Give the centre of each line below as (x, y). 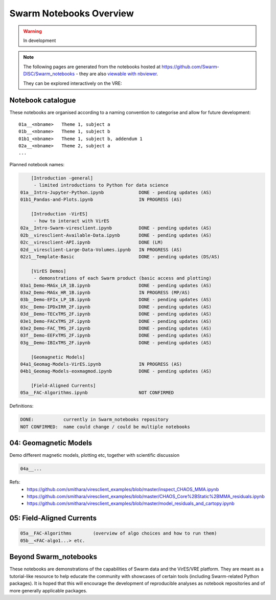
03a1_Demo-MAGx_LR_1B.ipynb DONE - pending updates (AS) (116, 285)
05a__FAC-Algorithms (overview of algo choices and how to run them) (119, 534)
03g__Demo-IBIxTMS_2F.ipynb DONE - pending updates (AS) (116, 342)
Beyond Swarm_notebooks (53, 557)
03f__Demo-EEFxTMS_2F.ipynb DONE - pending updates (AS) (116, 336)
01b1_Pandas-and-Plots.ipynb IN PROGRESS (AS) (101, 199)
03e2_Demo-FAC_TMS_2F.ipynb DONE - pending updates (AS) (116, 328)
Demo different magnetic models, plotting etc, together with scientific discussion (95, 455)
